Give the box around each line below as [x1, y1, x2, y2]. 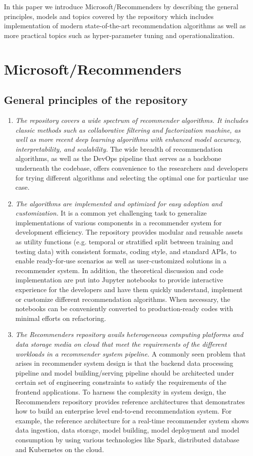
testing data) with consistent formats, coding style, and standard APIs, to [15, 246, 236, 256]
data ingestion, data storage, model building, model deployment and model [15, 425, 239, 435]
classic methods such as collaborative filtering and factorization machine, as [15, 124, 241, 135]
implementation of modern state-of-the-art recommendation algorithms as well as [4, 20, 246, 31]
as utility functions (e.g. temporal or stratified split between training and [15, 237, 234, 247]
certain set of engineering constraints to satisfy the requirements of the [15, 377, 227, 387]
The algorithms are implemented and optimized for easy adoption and [15, 198, 222, 208]
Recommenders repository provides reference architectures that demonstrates [15, 396, 245, 406]
